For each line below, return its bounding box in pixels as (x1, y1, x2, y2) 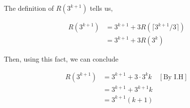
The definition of (4, 3, 54, 13)
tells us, (90, 3, 113, 13)
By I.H (163, 73, 184, 81)
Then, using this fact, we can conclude (4, 54, 119, 64)
